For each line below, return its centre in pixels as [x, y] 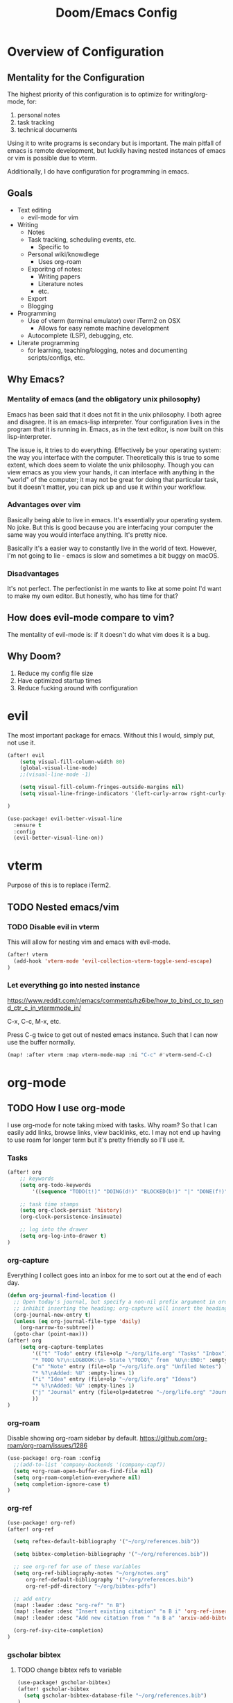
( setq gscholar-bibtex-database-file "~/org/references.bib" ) [115, 1695]
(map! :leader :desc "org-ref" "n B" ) [70, 1605]
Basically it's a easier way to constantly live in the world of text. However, [112, 548]
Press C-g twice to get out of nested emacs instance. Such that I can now [113, 1035]
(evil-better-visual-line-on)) [59, 838]
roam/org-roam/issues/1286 [48, 1445]
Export [37, 298]
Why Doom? [34, 657]
